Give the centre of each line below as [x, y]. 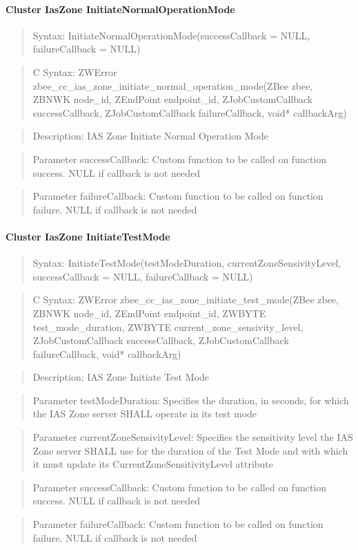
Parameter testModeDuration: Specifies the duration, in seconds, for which [191, 400]
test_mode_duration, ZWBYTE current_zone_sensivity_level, [168, 326]
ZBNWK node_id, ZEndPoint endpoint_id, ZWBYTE [149, 313]
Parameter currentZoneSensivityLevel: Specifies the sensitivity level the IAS [193, 437]
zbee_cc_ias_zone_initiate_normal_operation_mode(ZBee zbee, [173, 85]
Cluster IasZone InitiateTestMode [88, 236]
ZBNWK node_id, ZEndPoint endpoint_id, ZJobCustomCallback [173, 99]
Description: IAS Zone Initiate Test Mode [121, 377]
